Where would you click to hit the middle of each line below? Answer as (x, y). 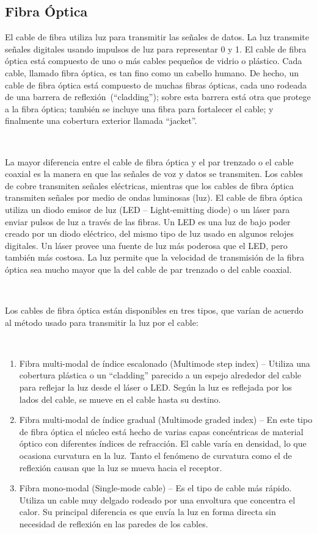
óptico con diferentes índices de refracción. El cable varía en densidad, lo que (163, 443)
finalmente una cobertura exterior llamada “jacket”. (101, 121)
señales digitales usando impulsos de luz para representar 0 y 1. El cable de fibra (156, 49)
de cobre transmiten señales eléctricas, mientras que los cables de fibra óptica (149, 185)
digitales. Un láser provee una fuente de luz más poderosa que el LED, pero (146, 245)
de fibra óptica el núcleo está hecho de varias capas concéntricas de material (161, 431)
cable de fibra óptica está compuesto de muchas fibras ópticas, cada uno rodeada (156, 85)
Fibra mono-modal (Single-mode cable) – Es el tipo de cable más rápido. (155, 488)
